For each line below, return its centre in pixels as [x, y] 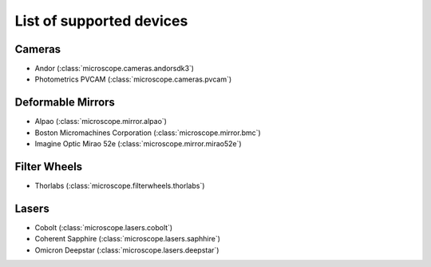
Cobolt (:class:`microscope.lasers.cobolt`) [104, 227]
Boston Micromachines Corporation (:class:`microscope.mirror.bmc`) [148, 133]
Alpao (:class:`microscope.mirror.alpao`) [101, 122]
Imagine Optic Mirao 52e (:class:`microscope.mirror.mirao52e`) [138, 144]
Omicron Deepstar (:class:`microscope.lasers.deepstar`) [127, 250]
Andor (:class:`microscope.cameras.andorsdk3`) [115, 69]
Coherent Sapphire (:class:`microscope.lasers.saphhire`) [128, 239]
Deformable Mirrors [65, 103]
